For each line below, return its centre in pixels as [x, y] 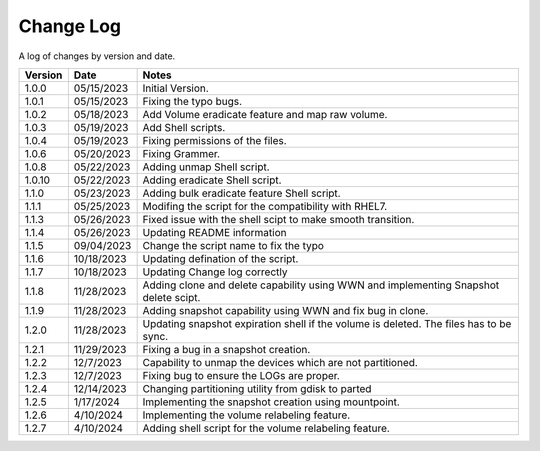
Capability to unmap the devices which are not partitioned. [280, 362]
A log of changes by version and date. [97, 56]
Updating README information [214, 232]
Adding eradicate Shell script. [212, 180]
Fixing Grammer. [181, 153]
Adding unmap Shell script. [206, 167]
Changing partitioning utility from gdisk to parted [257, 388]
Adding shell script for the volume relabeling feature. [266, 428]
